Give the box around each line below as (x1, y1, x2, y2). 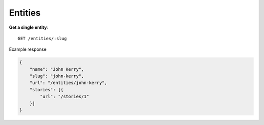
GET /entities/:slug (18, 36, 67, 41)
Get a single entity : (9, 24, 48, 30)
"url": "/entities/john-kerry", (29, 80, 108, 85)
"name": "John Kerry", (29, 66, 84, 72)
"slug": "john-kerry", (29, 73, 84, 79)
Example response (9, 46, 46, 52)
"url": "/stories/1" (40, 94, 89, 100)
